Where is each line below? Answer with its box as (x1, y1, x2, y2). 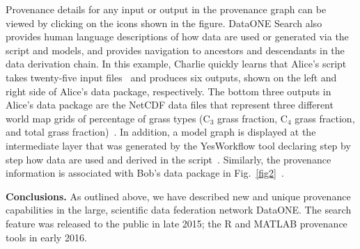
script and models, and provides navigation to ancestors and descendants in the (6, 42, 345, 57)
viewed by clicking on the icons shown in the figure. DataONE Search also (6, 15, 322, 30)
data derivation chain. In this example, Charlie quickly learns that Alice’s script (6, 56, 347, 71)
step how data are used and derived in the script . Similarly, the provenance (6, 152, 331, 166)
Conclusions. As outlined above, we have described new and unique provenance (6, 188, 351, 203)
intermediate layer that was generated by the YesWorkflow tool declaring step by (6, 138, 351, 152)
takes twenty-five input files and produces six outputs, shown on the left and (6, 70, 337, 84)
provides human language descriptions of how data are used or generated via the (6, 29, 349, 44)
